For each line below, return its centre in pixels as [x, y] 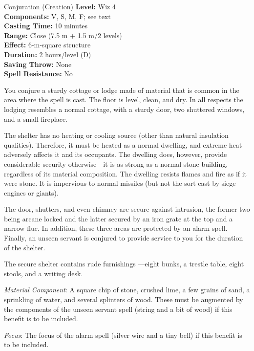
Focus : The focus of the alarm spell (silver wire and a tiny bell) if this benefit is [123, 335]
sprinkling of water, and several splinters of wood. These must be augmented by [124, 299]
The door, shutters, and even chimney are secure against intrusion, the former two [127, 209]
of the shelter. [25, 247]
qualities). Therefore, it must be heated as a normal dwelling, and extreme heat [123, 144]
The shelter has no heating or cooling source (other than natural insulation [116, 135]
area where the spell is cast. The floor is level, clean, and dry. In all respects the [124, 99]
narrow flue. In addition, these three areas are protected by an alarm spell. [116, 228]
